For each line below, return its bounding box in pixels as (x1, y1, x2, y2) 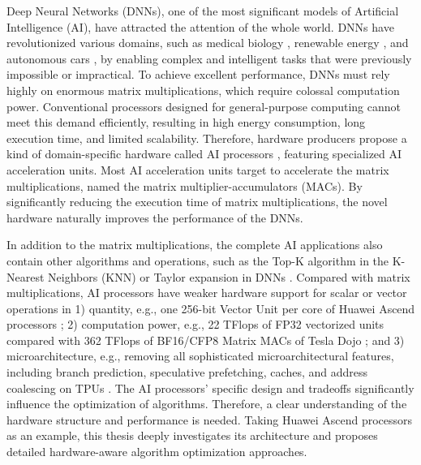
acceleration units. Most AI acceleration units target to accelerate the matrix (6, 161, 389, 178)
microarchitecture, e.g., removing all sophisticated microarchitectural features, (6, 347, 394, 364)
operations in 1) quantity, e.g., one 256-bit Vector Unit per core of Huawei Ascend (6, 299, 415, 316)
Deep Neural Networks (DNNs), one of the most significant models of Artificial (6, 2, 399, 19)
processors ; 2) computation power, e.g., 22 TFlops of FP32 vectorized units (6, 316, 384, 333)
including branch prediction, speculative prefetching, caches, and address (6, 364, 368, 381)
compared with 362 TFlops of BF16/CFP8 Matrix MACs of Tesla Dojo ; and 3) (6, 331, 405, 348)
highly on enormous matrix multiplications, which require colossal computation (6, 81, 400, 98)
